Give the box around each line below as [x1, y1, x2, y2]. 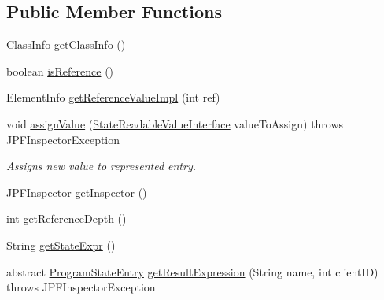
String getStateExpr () [6, 236, 116, 253]
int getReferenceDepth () [6, 210, 127, 227]
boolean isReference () [6, 62, 114, 79]
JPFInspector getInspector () [6, 183, 147, 200]
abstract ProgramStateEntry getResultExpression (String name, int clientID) [6, 263, 378, 280]
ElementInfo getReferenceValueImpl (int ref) [6, 89, 220, 106]
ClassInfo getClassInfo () [6, 36, 126, 53]
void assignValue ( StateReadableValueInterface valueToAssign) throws [6, 115, 344, 131]
